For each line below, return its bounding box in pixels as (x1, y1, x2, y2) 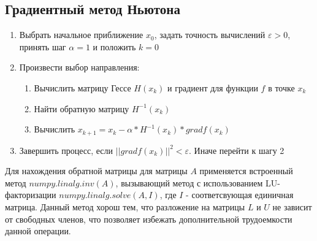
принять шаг (19, 40, 66, 53)
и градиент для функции (167, 81, 258, 94)
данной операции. (5, 224, 71, 237)
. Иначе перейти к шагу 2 (189, 143, 285, 156)
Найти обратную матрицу (34, 102, 129, 115)
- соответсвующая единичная (186, 188, 294, 201)
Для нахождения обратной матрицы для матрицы (5, 164, 188, 177)
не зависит (272, 201, 312, 213)
